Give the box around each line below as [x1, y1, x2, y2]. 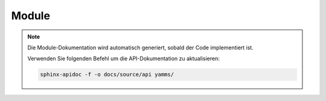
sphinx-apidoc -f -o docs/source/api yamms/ [40, 71, 174, 78]
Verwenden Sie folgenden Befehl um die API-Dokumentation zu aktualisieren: [27, 55, 220, 63]
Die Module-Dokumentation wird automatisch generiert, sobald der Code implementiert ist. [27, 44, 254, 51]
